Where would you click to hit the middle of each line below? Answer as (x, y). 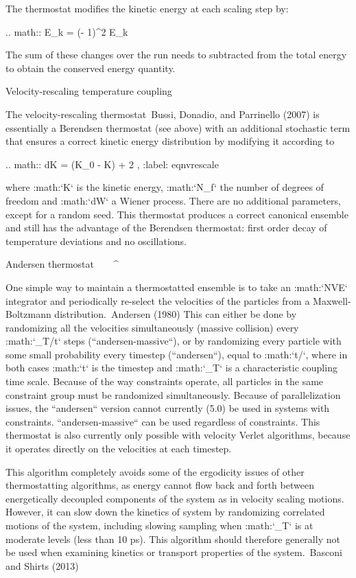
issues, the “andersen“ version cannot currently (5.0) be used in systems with (168, 408)
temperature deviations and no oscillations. (96, 241)
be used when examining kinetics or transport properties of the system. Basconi (174, 552)
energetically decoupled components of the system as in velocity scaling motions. (175, 498)
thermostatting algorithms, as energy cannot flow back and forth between (160, 485)
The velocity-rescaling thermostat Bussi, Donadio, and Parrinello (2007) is (163, 114)
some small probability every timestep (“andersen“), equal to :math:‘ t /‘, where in (177, 354)
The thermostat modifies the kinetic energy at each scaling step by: (147, 8)
